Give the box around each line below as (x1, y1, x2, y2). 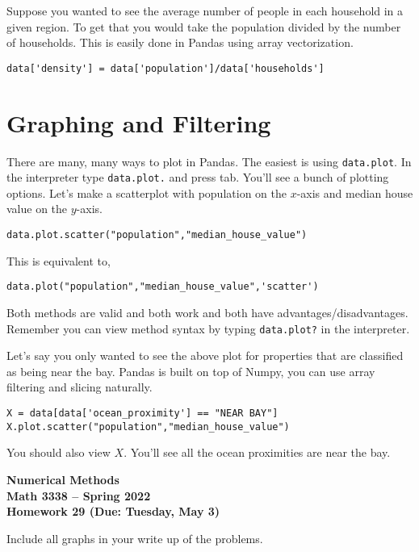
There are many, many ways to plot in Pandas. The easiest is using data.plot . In (6, 153, 412, 169)
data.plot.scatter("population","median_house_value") (6, 229, 308, 241)
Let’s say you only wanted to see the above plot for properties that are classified (6, 347, 404, 364)
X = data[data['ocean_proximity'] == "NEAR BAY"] (6, 408, 279, 419)
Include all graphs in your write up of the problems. (6, 529, 263, 546)
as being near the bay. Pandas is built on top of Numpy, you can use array (6, 362, 375, 379)
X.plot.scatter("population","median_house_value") (6, 420, 290, 433)
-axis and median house (296, 184, 413, 201)
